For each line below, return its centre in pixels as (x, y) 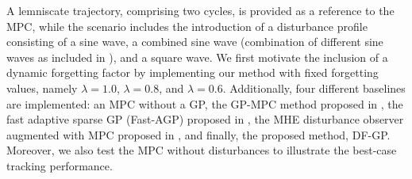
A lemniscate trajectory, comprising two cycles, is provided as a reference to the (200, 10)
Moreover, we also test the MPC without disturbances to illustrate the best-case (202, 150)
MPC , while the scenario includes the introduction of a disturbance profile (187, 26)
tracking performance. (60, 165)
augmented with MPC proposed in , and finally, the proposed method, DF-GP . (198, 134)
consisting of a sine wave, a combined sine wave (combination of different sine (195, 42)
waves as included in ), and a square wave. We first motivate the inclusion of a (197, 57)
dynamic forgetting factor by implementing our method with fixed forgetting (193, 72)
